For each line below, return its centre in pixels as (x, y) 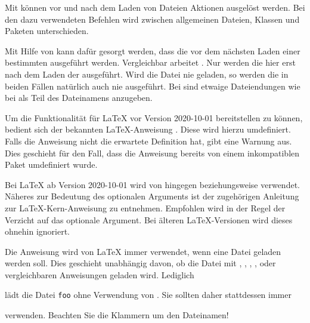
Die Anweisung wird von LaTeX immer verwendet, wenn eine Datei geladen (143, 251)
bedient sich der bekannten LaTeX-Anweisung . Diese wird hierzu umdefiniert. (148, 129)
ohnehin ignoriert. (38, 231)
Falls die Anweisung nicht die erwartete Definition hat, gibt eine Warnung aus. (148, 141)
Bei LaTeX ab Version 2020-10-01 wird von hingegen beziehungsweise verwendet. (152, 184)
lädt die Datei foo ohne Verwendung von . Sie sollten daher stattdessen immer (148, 295)
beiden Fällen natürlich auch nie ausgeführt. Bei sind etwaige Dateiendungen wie (153, 86)
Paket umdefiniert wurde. (51, 164)
